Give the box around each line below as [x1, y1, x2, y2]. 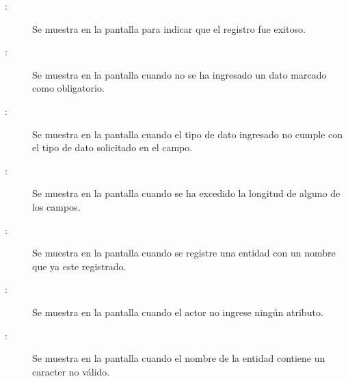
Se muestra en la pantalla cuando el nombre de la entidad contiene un [32, 351, 325, 365]
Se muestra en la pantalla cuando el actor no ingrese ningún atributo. [32, 304, 323, 319]
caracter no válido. [32, 364, 110, 378]
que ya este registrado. [32, 259, 126, 273]
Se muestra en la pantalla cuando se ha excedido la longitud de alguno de [32, 186, 340, 200]
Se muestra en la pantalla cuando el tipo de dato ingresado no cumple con [32, 127, 343, 141]
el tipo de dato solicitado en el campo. [32, 140, 193, 155]
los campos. [32, 199, 81, 213]
